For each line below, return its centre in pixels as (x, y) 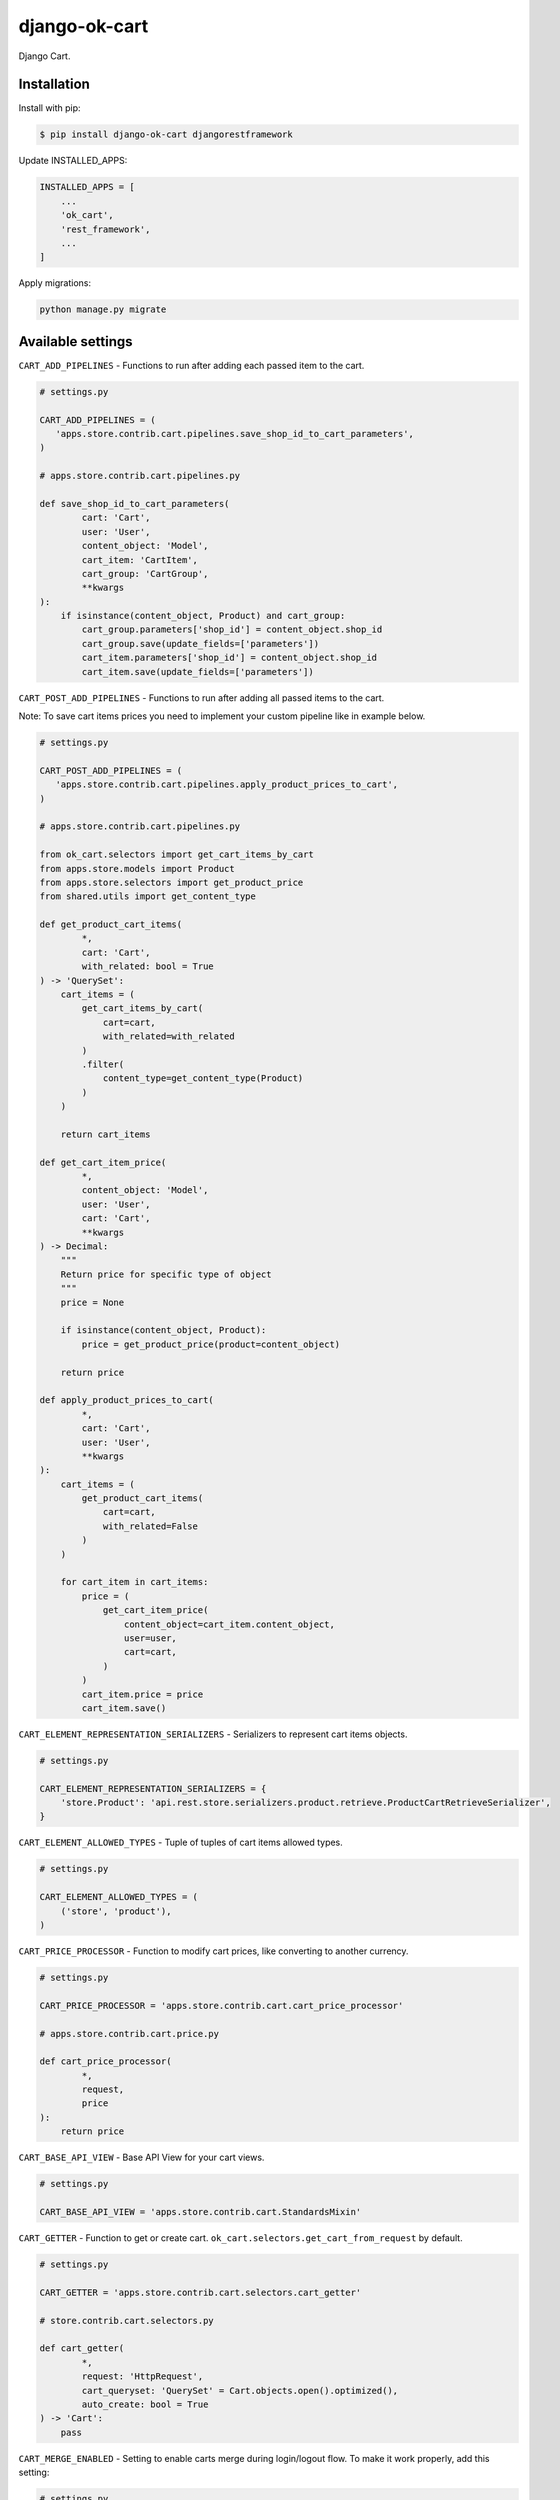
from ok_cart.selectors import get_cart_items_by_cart (176, 854)
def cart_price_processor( (105, 2061)
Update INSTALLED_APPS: (73, 161)
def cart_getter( (82, 2348)
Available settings (76, 341)
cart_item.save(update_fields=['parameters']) (197, 671)
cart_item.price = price (142, 1694)
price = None (92, 1302)
